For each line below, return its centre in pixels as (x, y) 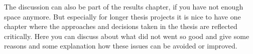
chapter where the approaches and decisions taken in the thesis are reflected (121, 26)
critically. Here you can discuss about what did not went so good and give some (127, 36)
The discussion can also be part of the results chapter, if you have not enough (124, 6)
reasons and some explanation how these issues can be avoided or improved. (121, 46)
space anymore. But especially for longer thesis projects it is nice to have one (122, 16)
